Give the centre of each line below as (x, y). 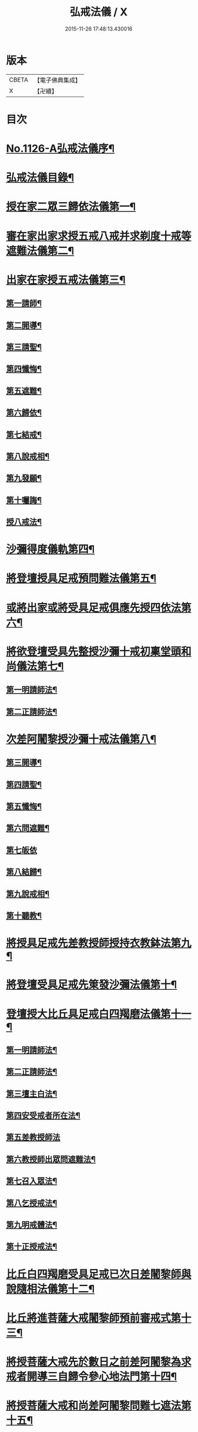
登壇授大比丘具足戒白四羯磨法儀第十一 (99, 1014)
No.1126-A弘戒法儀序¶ (61, 149)
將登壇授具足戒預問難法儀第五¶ (81, 579)
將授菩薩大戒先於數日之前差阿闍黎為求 (99, 1362)
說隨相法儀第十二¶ (51, 1289)
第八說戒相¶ (28, 456)
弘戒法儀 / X (99, 12)
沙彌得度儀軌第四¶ (51, 550)
